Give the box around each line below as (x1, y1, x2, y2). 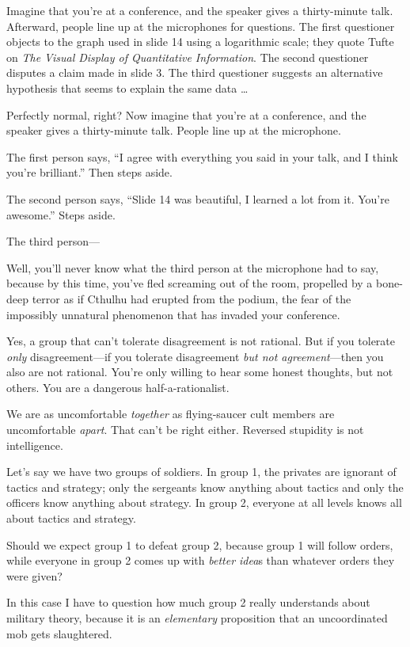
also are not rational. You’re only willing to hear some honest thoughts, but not (6, 363, 393, 380)
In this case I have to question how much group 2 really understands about (6, 594, 370, 611)
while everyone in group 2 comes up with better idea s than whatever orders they (6, 552, 395, 569)
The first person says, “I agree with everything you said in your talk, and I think (6, 148, 398, 165)
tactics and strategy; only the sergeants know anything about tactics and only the (6, 478, 404, 495)
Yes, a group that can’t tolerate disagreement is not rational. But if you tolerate (6, 333, 396, 349)
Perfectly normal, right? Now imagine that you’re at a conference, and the (6, 106, 366, 123)
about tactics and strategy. (6, 510, 136, 527)
